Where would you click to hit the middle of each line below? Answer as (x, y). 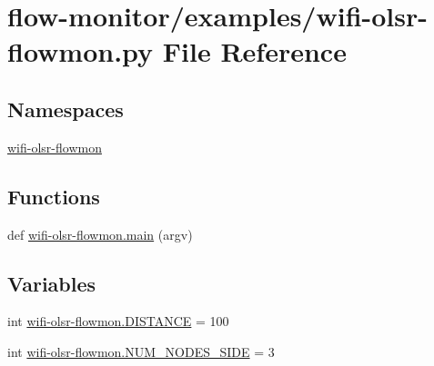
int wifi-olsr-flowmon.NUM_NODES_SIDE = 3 (141, 351)
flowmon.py (81, 51)
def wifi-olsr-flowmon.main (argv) (100, 234)
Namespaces (66, 109)
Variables (52, 283)
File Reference (254, 51)
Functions (54, 196)
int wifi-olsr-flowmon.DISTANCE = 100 (118, 321)
